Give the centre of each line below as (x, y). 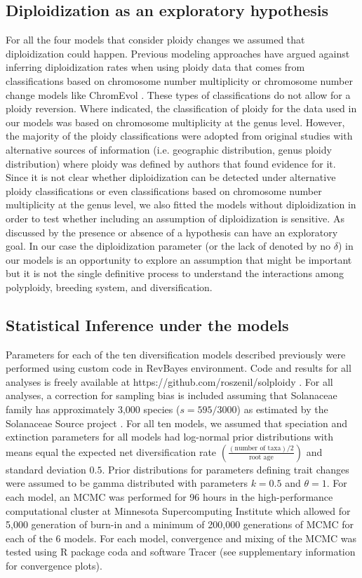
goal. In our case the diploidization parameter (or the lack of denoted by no (168, 246)
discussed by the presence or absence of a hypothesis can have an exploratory (172, 232)
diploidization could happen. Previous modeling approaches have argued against (178, 53)
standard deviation (46, 469)
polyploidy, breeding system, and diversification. (109, 287)
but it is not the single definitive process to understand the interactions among (175, 273)
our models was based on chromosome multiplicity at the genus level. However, (175, 122)
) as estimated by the (282, 409)
